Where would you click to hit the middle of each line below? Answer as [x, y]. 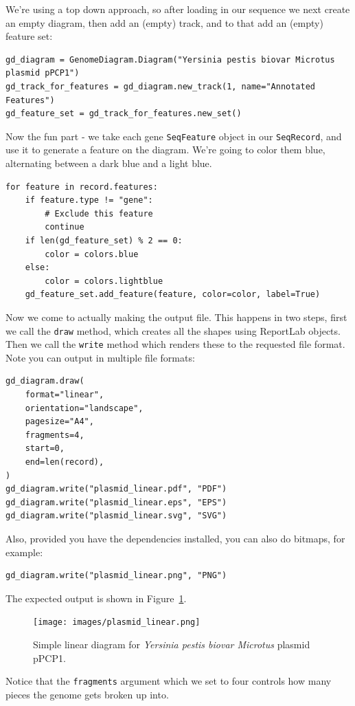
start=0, [45, 449]
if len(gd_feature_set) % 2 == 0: [104, 240]
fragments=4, [55, 435]
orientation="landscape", [84, 408]
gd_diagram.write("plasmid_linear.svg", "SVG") [116, 516]
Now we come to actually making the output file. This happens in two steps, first [176, 317]
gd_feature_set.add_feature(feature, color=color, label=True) [173, 295]
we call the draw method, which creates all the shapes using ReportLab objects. [173, 330]
